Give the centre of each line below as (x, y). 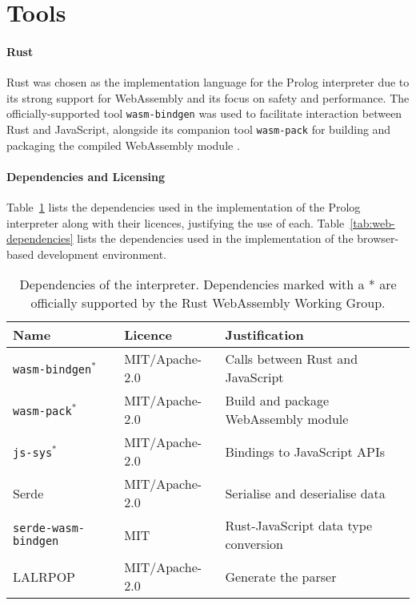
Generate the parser (281, 576)
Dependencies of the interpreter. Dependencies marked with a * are (208, 284)
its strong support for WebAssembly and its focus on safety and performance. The (208, 97)
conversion (254, 544)
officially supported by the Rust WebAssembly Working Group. (208, 303)
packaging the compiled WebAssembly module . (123, 145)
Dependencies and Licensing (86, 176)
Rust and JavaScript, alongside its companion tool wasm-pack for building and (199, 129)
